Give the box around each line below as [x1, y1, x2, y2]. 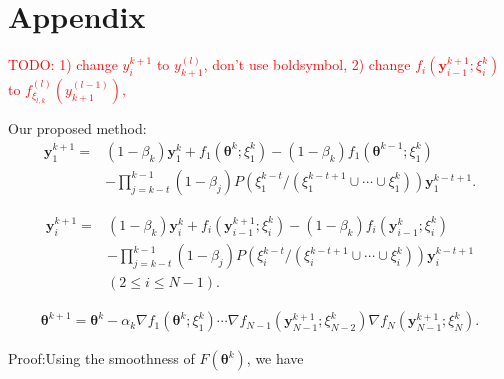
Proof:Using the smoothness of [8, 348, 195, 369]
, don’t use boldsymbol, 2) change [203, 54, 411, 75]
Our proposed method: [8, 118, 147, 139]
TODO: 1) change [8, 54, 118, 75]
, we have [246, 348, 304, 369]
